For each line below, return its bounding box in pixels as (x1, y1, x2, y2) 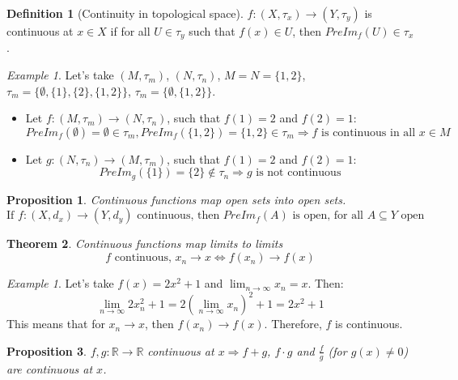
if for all (110, 23, 151, 39)
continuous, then (137, 210, 220, 222)
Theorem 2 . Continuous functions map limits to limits (6, 235, 283, 252)
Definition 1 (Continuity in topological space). (6, 5, 244, 21)
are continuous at (6, 360, 93, 377)
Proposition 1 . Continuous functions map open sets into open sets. (6, 190, 346, 207)
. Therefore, (264, 315, 322, 332)
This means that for (6, 315, 105, 332)
